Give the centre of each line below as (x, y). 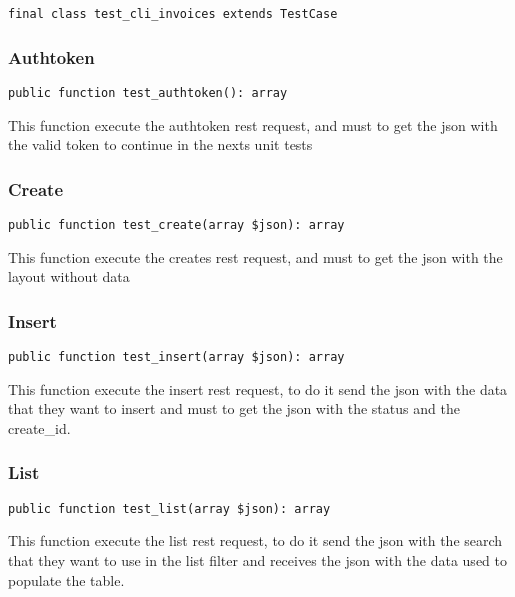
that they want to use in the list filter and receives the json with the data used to (257, 559)
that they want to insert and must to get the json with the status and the (234, 408)
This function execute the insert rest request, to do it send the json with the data (258, 388)
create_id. (39, 427)
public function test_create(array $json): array (176, 224)
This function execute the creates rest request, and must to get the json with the (255, 256)
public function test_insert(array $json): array (176, 357)
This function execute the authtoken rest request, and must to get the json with (253, 124)
